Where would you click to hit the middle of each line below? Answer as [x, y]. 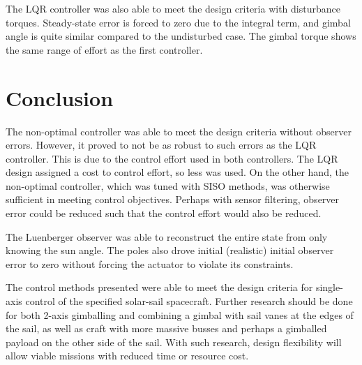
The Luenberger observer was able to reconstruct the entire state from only [167, 236]
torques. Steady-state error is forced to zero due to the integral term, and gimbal [178, 22]
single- [329, 287]
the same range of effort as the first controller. [104, 49]
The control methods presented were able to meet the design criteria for [159, 287]
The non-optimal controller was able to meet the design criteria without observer [179, 131]
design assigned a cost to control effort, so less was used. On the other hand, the [177, 172]
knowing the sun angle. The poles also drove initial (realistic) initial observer [170, 250]
